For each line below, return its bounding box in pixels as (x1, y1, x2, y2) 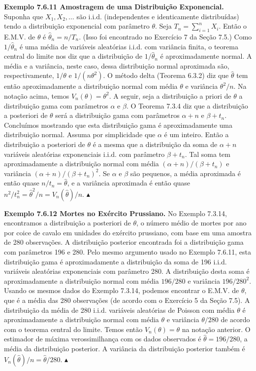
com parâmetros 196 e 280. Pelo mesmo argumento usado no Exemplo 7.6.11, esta (4, 246, 252, 257)
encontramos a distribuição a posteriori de (4, 218, 131, 228)
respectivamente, (4, 70, 54, 80)
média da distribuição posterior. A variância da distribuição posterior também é (4, 343, 245, 353)
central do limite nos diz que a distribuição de (4, 51, 143, 61)
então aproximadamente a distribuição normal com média (4, 81, 178, 91)
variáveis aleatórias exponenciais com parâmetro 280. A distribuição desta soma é (4, 266, 250, 276)
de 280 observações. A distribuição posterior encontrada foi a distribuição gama (4, 237, 244, 247)
